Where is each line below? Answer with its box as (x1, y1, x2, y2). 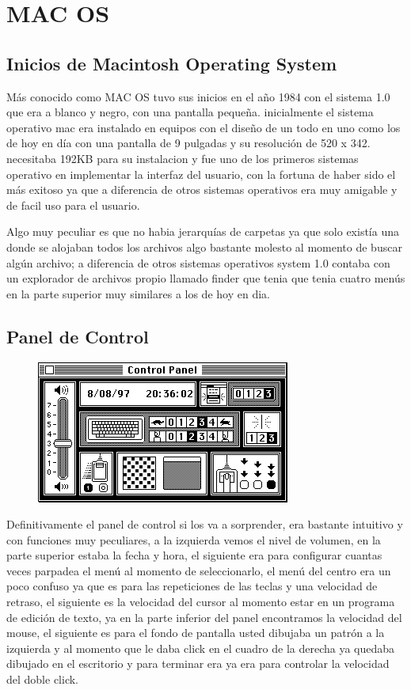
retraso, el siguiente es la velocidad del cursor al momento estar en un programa (6, 593, 395, 610)
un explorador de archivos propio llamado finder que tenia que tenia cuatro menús (6, 270, 405, 286)
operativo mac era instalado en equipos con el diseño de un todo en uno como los (6, 119, 401, 135)
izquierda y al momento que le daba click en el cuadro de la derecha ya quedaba (6, 639, 395, 656)
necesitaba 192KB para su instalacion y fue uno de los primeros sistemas (6, 150, 359, 166)
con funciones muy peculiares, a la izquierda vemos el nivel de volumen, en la (6, 531, 381, 548)
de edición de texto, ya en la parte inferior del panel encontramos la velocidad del (6, 608, 402, 625)
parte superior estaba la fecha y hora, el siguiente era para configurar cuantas (6, 547, 382, 563)
